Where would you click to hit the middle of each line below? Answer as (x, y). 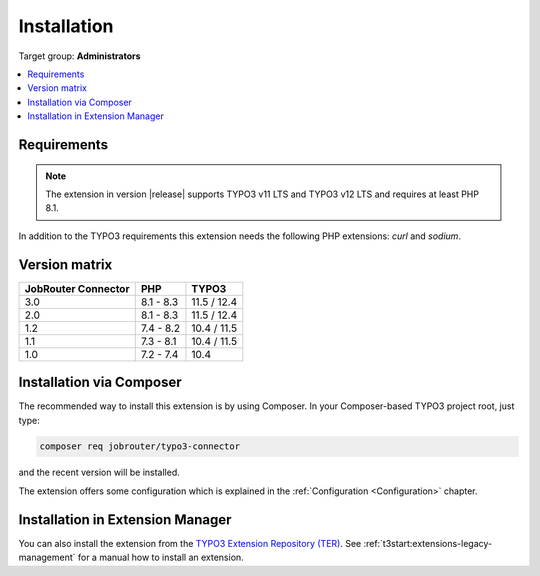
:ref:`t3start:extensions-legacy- (428, 543)
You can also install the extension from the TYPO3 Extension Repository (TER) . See (190, 543)
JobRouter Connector (77, 288)
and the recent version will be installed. (99, 472)
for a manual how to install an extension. (160, 557)
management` (47, 557)
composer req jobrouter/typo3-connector (139, 446)
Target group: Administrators (79, 56)
